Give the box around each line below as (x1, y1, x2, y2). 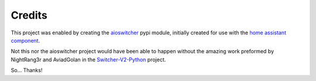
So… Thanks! (11, 67, 43, 74)
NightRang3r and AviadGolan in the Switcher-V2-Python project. (11, 56, 166, 63)
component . (11, 37, 40, 44)
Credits (11, 9, 48, 22)
